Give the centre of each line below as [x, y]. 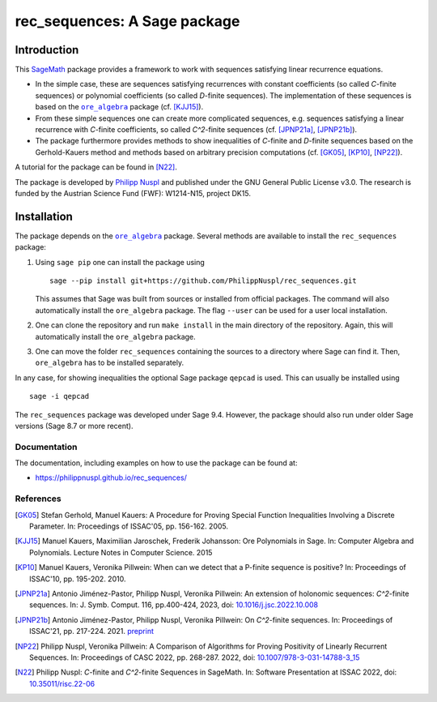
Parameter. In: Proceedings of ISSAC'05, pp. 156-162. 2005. [129, 526]
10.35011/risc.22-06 [62, 683]
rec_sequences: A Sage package [127, 21]
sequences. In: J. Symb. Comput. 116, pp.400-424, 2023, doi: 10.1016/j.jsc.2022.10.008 [174, 605]
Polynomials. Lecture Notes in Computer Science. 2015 [121, 552]
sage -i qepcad [59, 396]
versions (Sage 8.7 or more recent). [74, 426]
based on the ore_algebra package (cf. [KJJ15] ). [119, 107]
